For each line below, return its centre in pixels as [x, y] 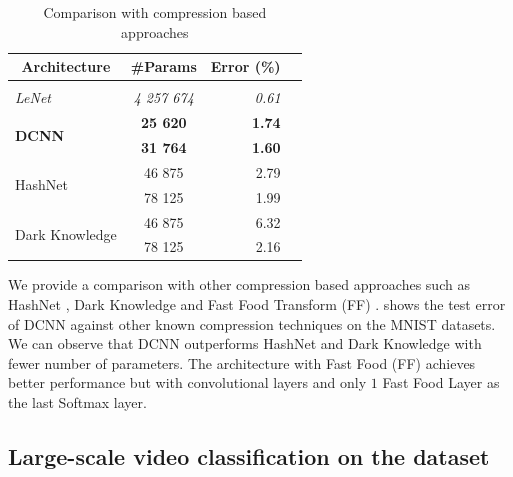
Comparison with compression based [155, 12]
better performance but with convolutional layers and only [187, 382]
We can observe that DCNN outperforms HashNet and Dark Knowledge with [245, 343]
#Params [163, 66]
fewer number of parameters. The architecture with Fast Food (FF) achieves [242, 362]
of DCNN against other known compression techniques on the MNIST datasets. [252, 323]
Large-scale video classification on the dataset [249, 455]
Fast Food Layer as [441, 382]
